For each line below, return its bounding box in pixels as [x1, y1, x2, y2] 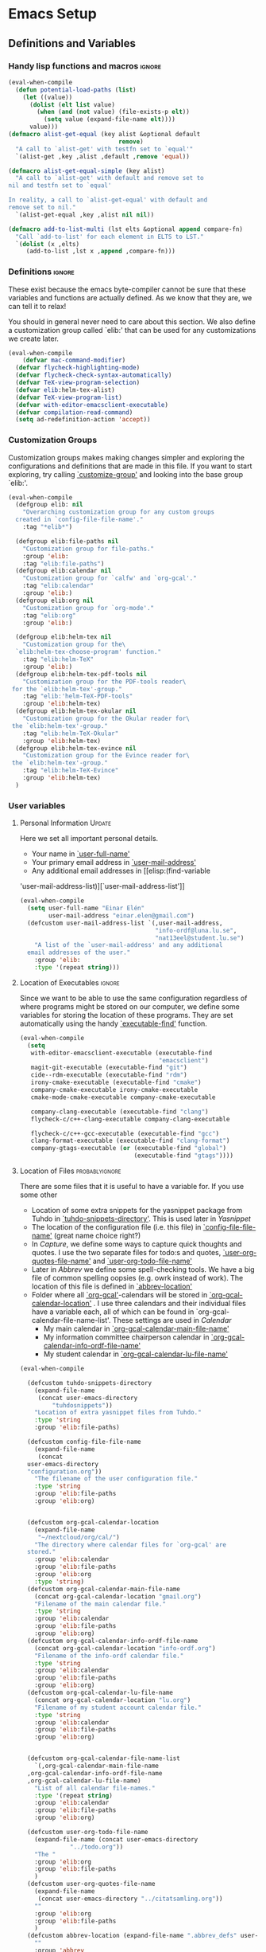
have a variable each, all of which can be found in [31, 1307, 195, 1316]
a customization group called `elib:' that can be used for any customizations [8, 325, 256, 334]
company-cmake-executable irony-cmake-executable [30, 1086, 199, 1094]
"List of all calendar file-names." [34, 1784, 156, 1792]
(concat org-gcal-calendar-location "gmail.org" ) [34, 1592, 202, 1601]
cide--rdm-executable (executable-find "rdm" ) [30, 1071, 188, 1079]
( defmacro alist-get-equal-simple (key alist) [8, 166, 165, 175]
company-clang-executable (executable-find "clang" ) [30, 1108, 209, 1116]
